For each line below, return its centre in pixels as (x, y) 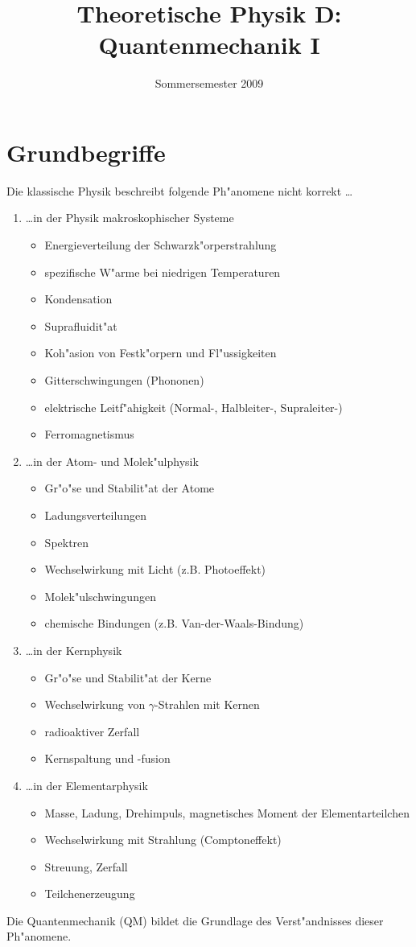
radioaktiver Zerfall (92, 731)
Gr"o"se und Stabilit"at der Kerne (128, 677)
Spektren (67, 542)
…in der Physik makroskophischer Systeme (130, 218)
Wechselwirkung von (95, 704)
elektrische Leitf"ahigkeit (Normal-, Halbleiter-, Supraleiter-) (194, 407)
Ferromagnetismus (89, 434)
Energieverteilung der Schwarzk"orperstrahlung (161, 245)
